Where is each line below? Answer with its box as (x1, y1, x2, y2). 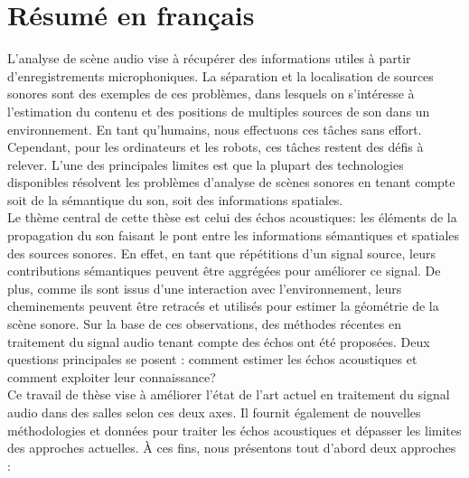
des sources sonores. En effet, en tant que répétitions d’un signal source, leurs (7, 243, 436, 262)
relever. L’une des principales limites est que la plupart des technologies (7, 155, 404, 173)
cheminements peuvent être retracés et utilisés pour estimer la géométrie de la (7, 296, 439, 315)
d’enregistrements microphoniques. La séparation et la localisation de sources (7, 66, 434, 85)
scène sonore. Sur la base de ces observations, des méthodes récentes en (7, 314, 401, 333)
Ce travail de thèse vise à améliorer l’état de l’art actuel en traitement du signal (7, 385, 450, 404)
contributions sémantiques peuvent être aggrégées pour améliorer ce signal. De (7, 261, 441, 280)
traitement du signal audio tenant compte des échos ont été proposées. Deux (7, 332, 430, 351)
